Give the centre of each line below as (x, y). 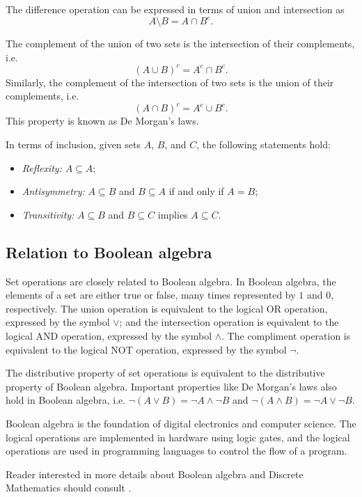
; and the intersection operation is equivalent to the (229, 322)
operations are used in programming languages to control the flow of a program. (176, 451)
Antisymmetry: (53, 191)
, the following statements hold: (263, 144)
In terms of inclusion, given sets (73, 144)
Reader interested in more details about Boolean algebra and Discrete (155, 474)
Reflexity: (42, 167)
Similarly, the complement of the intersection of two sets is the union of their (170, 82)
